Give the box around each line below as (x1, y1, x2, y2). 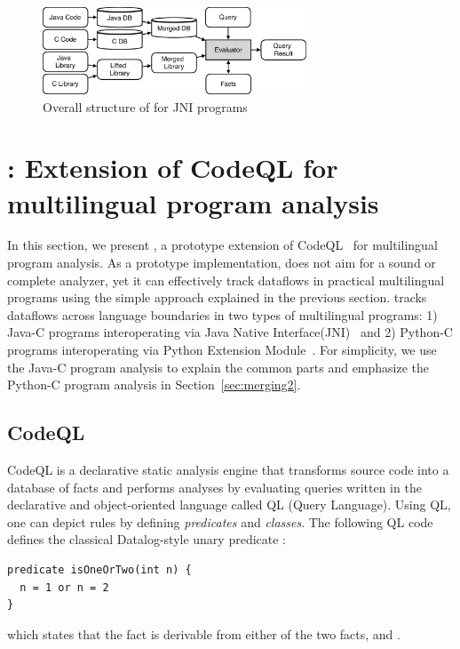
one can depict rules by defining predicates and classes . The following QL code (7, 512, 433, 531)
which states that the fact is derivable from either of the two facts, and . (7, 624, 401, 643)
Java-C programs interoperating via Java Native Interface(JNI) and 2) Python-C (7, 323, 453, 341)
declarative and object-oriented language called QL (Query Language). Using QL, (7, 495, 451, 514)
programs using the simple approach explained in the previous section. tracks (7, 288, 427, 307)
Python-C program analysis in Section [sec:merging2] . (7, 375, 301, 394)
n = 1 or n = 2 (20, 581, 109, 594)
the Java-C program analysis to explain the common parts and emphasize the (7, 357, 430, 376)
